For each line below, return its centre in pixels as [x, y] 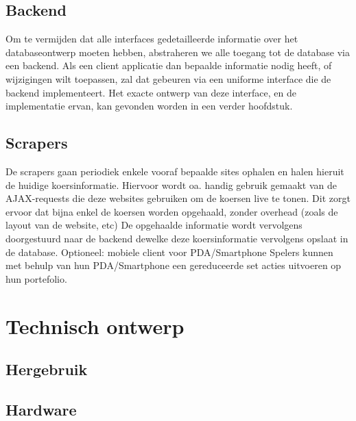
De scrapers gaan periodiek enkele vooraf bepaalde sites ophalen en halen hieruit [175, 171]
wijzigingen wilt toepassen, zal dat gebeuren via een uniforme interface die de [168, 78]
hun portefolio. [36, 278]
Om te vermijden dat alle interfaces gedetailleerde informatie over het [152, 39]
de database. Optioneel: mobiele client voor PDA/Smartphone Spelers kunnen [169, 252]
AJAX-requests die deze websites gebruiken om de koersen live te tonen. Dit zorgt [178, 198]
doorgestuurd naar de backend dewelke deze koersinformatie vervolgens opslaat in [177, 238]
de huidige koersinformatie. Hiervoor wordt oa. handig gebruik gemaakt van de [171, 184]
